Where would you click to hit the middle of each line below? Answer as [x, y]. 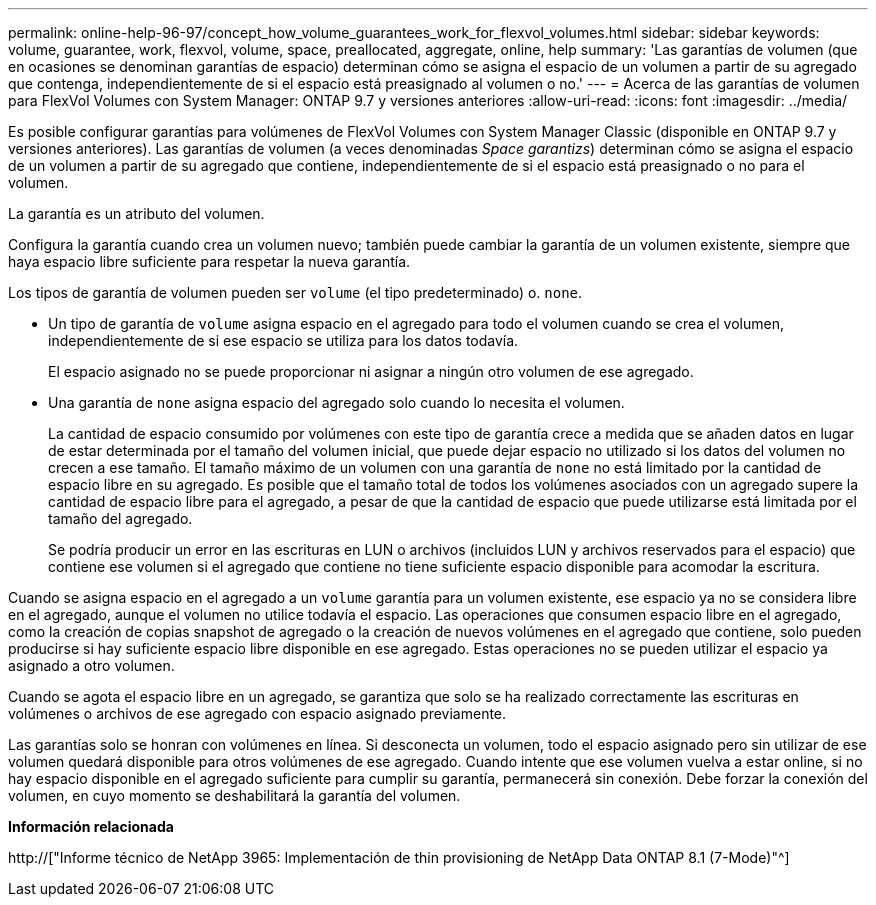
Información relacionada [91, 826]
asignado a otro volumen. [91, 665]
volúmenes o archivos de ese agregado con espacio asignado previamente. [257, 713]
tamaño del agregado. [120, 518]
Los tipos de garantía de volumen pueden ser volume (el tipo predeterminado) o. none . [295, 292]
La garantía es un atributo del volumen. [136, 213]
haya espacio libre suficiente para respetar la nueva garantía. [209, 261]
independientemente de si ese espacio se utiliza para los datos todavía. [283, 340]
